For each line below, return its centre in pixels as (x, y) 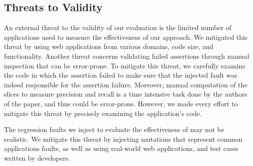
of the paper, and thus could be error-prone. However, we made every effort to (121, 103)
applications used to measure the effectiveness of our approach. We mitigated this (126, 37)
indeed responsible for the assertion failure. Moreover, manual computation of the (126, 84)
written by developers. (37, 158)
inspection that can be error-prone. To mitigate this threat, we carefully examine (125, 65)
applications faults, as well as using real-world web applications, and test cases (121, 148)
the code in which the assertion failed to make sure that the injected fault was (121, 75)
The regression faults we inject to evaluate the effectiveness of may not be (114, 129)
